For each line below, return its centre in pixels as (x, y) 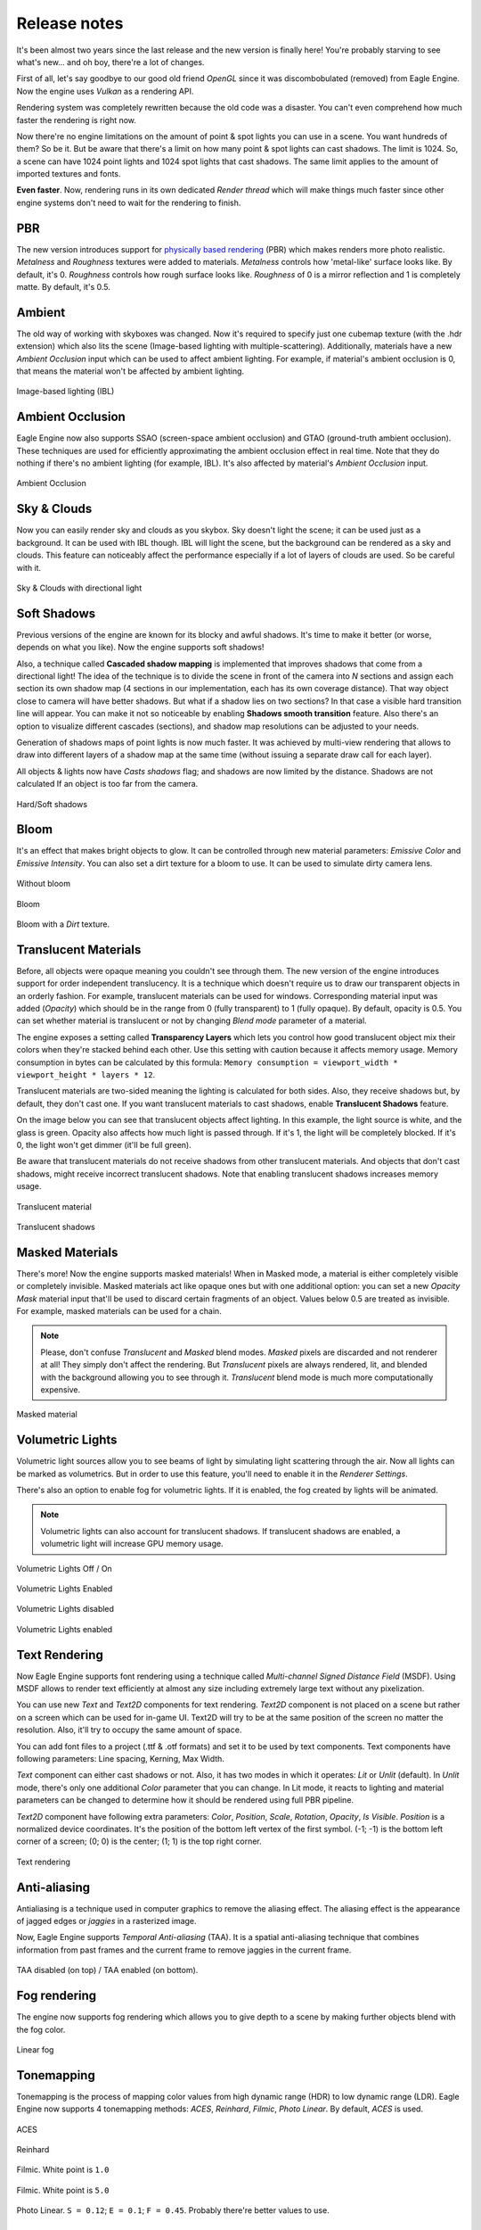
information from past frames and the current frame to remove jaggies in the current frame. (184, 1950)
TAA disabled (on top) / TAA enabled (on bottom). (107, 1970)
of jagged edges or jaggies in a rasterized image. (106, 1921)
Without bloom (44, 884)
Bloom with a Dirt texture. (63, 924)
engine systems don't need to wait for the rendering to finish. (129, 202)
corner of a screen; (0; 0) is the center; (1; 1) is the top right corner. (139, 1841)
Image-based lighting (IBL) (65, 392)
